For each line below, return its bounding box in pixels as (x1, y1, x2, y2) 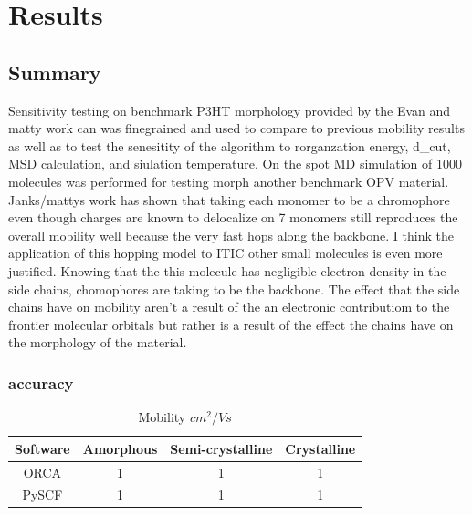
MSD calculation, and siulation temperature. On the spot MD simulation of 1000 (8, 154, 462, 173)
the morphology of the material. (8, 333, 187, 352)
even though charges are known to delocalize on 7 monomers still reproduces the (8, 208, 458, 227)
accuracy (8, 371, 74, 394)
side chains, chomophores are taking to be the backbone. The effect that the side (8, 279, 460, 298)
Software (15, 438, 70, 458)
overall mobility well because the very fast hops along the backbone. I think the (8, 225, 454, 244)
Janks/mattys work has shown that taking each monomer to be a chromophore (8, 190, 450, 209)
